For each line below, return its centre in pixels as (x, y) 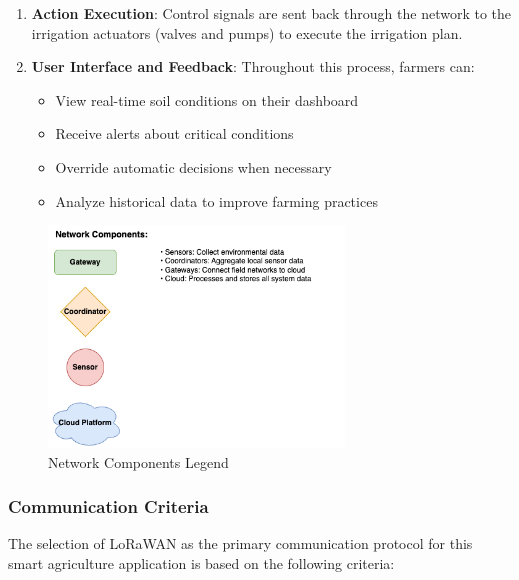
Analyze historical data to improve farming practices (216, 200)
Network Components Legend (138, 461)
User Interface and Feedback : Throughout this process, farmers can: (253, 66)
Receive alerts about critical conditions (174, 133)
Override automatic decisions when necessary (193, 166)
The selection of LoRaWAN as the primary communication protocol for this (240, 543)
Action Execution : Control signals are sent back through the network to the (271, 13)
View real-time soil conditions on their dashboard (207, 99)
